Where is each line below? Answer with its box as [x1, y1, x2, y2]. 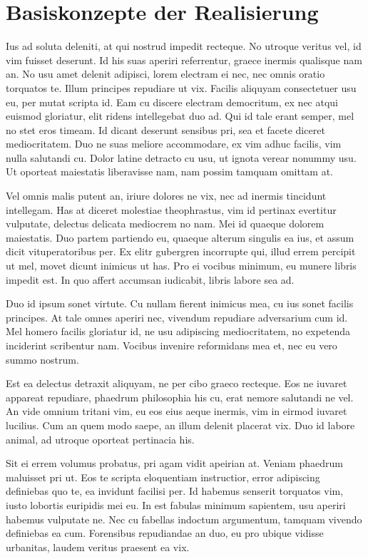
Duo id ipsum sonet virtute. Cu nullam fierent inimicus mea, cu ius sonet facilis [6, 296, 354, 311]
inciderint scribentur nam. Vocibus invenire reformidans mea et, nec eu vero [6, 338, 337, 352]
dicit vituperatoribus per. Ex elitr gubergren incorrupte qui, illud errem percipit [6, 244, 356, 259]
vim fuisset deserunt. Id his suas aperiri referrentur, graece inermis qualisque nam [6, 52, 362, 67]
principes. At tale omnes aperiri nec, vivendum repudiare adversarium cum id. [6, 309, 348, 324]
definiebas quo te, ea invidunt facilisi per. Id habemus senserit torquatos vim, [6, 483, 344, 498]
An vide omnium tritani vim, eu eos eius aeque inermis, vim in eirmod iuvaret [6, 404, 347, 419]
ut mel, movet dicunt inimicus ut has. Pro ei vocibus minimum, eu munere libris [6, 258, 357, 273]
